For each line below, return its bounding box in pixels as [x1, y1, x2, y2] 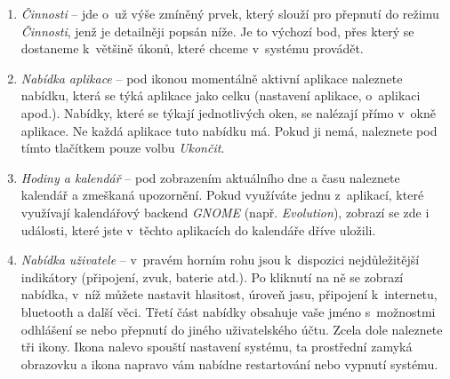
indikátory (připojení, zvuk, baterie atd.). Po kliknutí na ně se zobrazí [20, 267, 404, 286]
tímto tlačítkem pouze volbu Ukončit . [20, 138, 225, 157]
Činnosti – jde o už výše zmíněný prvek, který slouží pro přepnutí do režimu [20, 4, 439, 22]
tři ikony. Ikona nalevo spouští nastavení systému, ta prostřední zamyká [20, 337, 413, 356]
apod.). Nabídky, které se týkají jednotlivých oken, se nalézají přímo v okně [20, 103, 436, 122]
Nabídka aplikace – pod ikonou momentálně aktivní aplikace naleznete [20, 68, 403, 87]
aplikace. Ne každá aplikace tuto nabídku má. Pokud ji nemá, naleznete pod [20, 121, 438, 139]
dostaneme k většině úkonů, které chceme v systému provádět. [20, 39, 364, 58]
